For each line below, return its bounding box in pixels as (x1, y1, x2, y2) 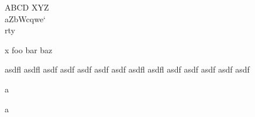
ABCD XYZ (5, 1, 49, 13)
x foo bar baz (5, 43, 53, 56)
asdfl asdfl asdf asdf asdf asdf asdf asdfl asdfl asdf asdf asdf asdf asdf (5, 63, 250, 75)
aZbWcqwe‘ (5, 12, 46, 25)
